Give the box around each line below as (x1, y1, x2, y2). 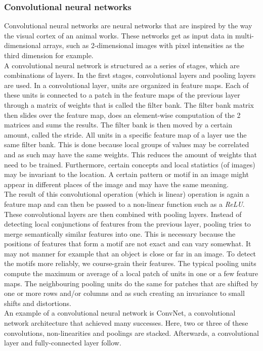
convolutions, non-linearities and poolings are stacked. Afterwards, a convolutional (4, 327, 259, 338)
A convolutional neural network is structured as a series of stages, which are (4, 60, 240, 70)
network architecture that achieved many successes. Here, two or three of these (4, 318, 248, 328)
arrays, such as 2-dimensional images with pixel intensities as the (43, 40, 244, 51)
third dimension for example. (4, 50, 94, 60)
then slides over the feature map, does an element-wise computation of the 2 (4, 109, 241, 120)
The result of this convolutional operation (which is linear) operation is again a (4, 189, 249, 199)
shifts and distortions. (4, 297, 71, 308)
